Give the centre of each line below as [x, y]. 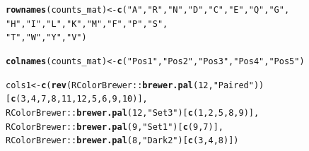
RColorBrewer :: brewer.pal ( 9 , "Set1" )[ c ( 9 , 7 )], [115, 127]
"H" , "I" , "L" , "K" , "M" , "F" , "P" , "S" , [87, 24]
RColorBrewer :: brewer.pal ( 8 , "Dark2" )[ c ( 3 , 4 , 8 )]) [122, 141]
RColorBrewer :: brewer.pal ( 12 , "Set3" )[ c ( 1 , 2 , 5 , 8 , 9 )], [133, 113]
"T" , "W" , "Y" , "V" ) [46, 38]
